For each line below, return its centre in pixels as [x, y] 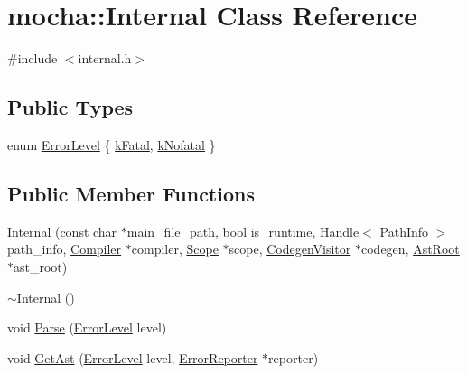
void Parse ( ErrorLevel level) [87, 327]
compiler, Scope [175, 249]
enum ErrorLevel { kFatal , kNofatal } [112, 144]
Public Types [70, 107]
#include [33, 58]
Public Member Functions [131, 193]
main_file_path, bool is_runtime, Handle [243, 231]
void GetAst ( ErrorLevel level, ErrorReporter [133, 357]
